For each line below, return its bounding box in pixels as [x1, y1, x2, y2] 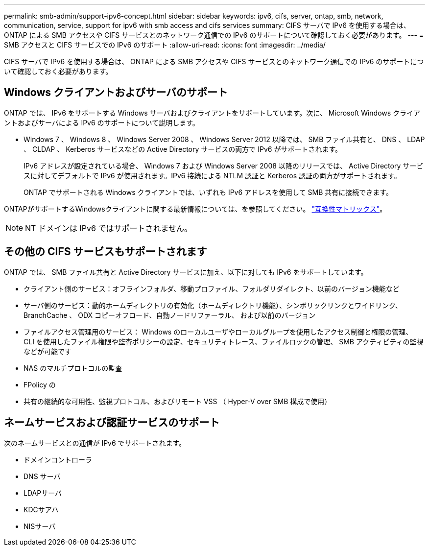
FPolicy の [24, 380, 56, 389]
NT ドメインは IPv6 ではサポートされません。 [25, 223, 192, 233]
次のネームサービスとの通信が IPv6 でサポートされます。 [4, 438, 186, 447]
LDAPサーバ [24, 488, 62, 497]
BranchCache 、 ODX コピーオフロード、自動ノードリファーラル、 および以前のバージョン [24, 311, 316, 319]
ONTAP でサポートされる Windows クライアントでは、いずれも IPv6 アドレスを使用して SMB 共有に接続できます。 [24, 188, 393, 196]
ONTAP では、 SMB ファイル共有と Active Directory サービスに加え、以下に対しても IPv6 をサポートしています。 [4, 267, 368, 276]
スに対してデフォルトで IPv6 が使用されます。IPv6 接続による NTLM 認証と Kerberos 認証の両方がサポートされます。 [24, 171, 401, 180]
